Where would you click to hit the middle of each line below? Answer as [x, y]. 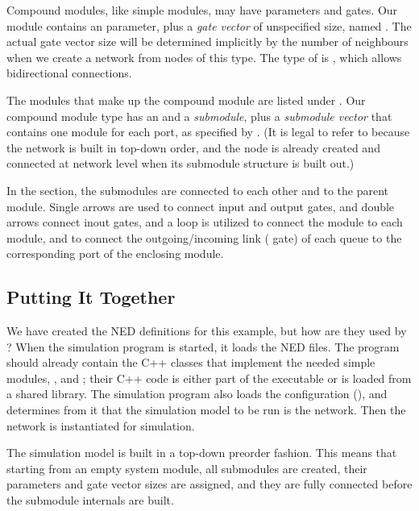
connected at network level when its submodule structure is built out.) [180, 163]
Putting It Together [91, 297]
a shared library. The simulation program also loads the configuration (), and [197, 394]
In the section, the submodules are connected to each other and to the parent [197, 190]
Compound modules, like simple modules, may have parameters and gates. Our [202, 10]
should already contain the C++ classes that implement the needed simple [191, 362]
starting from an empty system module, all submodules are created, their [187, 468]
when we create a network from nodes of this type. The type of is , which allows [204, 57]
